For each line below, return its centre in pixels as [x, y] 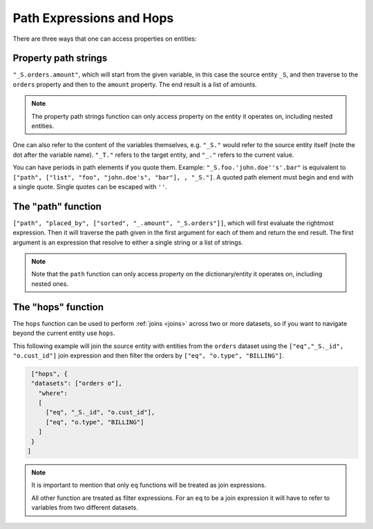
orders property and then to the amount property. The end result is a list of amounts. [135, 84]
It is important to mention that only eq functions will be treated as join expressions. [149, 485]
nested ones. [50, 284]
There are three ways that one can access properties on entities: [105, 39]
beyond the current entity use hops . [64, 333]
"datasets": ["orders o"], [77, 384]
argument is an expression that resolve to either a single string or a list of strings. [128, 242]
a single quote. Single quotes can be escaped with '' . [90, 186]
